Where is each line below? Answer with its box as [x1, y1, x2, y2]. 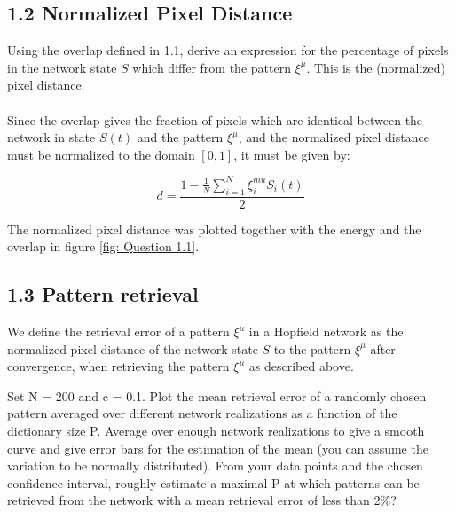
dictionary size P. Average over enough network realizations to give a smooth [7, 422, 425, 440]
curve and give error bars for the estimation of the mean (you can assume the [7, 438, 428, 457]
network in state [7, 128, 96, 146]
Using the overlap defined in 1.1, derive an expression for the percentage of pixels [7, 41, 449, 59]
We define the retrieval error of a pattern [7, 322, 230, 341]
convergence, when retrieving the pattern [7, 357, 230, 375]
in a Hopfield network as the [248, 322, 404, 341]
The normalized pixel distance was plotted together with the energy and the [7, 219, 421, 238]
